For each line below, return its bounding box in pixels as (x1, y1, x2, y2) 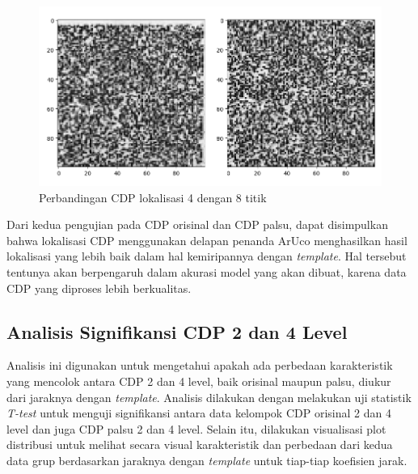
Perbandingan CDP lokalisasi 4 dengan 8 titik (39, 188, 267, 205)
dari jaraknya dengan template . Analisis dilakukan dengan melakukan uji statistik (6, 388, 412, 405)
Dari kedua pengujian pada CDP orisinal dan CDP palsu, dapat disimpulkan (6, 216, 388, 233)
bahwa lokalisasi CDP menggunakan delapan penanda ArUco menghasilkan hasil (6, 231, 407, 248)
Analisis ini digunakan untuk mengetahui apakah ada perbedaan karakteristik (6, 357, 393, 374)
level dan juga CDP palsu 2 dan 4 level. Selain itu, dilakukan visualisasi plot (6, 420, 386, 437)
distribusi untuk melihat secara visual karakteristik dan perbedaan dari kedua (6, 436, 393, 453)
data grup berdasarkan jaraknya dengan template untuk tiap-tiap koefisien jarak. (6, 452, 407, 469)
